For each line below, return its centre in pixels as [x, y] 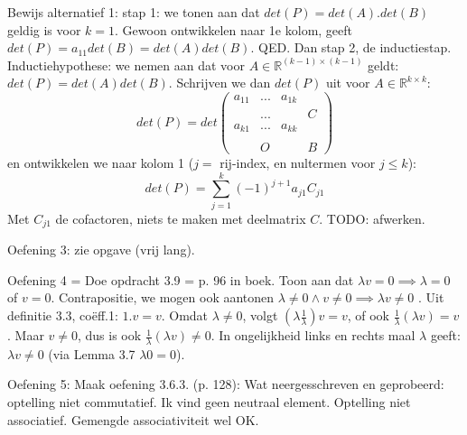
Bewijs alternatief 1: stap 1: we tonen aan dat [134, 12]
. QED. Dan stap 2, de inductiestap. [351, 47]
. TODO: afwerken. [372, 218]
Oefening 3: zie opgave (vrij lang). [101, 250]
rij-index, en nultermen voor [298, 163]
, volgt [260, 315]
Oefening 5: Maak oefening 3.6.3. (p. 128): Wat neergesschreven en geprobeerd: [226, 384]
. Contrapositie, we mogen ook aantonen [163, 297]
